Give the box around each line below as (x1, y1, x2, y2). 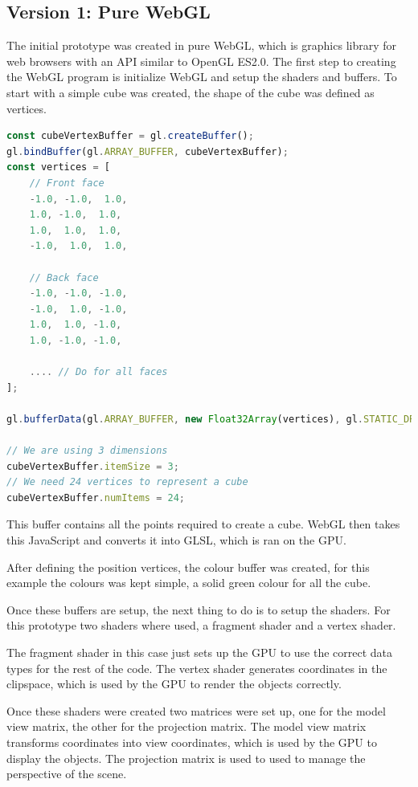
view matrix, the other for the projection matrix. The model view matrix (6, 718, 367, 735)
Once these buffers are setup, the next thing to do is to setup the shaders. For (6, 601, 391, 618)
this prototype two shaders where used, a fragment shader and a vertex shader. (6, 617, 396, 634)
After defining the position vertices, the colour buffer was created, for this (6, 558, 370, 575)
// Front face (29, 177, 104, 189)
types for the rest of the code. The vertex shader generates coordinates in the (6, 659, 387, 676)
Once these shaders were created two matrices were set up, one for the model (6, 702, 386, 719)
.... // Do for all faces (29, 366, 168, 378)
